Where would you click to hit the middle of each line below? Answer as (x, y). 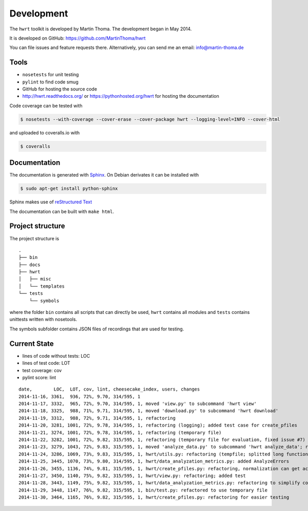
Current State (32, 343)
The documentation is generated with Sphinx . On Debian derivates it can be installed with (104, 175)
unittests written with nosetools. (43, 320)
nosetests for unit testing (51, 75)
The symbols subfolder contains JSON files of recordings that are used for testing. (97, 329)
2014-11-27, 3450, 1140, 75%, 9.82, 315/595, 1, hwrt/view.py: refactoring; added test (132, 475)
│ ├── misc (35, 279)
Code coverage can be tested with (46, 105)
